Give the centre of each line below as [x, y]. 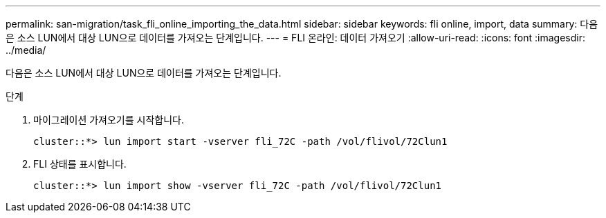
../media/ [26, 50]
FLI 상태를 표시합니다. [80, 164]
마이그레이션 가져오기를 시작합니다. [109, 120]
